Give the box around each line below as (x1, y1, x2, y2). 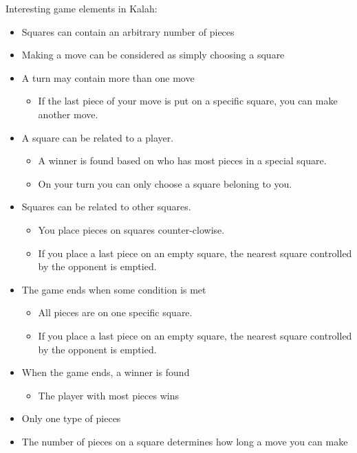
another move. (38, 107, 98, 121)
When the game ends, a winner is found (21, 365, 190, 379)
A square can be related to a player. (21, 130, 174, 144)
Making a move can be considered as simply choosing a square (21, 47, 285, 62)
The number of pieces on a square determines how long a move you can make (21, 434, 348, 448)
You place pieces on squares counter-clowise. (38, 222, 225, 236)
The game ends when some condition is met (21, 282, 206, 296)
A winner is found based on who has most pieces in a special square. (38, 153, 327, 168)
